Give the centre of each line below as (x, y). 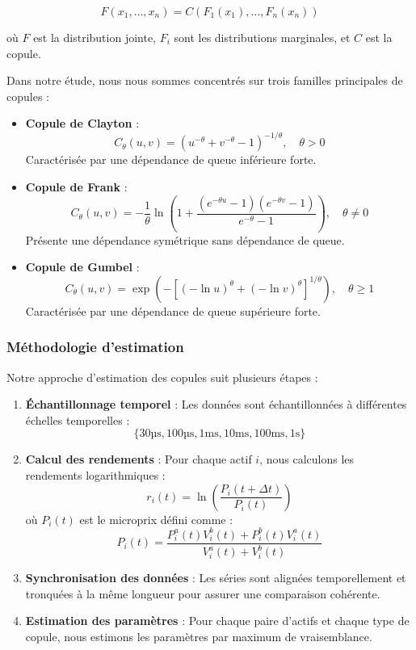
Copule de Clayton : (82, 123)
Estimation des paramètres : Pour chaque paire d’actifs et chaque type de (217, 621)
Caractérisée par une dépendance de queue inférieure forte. (171, 159)
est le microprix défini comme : (156, 519)
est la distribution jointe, (95, 37)
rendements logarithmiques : (95, 474)
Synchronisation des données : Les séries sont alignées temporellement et (216, 578)
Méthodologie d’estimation (95, 347)
